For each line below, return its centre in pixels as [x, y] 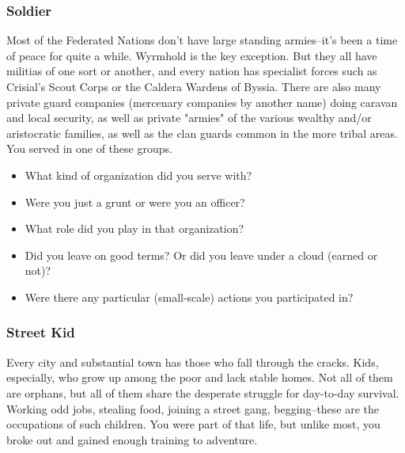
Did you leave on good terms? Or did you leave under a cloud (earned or [201, 255]
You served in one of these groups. [89, 148]
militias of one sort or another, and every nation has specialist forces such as [192, 71]
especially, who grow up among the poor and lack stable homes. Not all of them [200, 377]
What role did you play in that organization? [134, 228]
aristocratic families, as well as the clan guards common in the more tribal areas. [202, 133]
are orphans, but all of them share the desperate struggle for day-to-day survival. [203, 392]
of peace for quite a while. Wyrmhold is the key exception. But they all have [192, 55]
